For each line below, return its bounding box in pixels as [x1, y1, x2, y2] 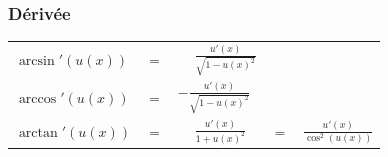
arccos [18, 91, 57, 106]
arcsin [18, 54, 55, 69]
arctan [18, 125, 58, 140]
